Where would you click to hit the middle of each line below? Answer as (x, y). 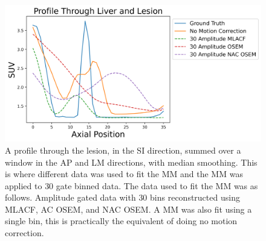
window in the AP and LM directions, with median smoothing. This (131, 162)
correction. (24, 233)
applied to (24, 185)
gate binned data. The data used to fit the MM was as (157, 185)
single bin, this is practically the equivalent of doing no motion (121, 221)
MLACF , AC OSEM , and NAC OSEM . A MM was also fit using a (128, 209)
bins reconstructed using (195, 197)
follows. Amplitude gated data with (70, 197)
